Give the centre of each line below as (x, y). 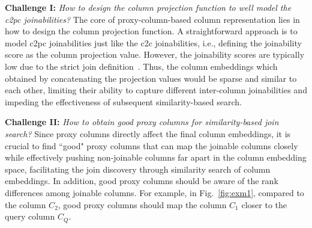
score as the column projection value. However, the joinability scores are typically (155, 54)
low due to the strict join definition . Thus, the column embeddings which (141, 66)
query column (30, 216)
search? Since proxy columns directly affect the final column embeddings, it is (148, 133)
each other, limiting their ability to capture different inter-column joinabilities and (156, 90)
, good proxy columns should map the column (142, 204)
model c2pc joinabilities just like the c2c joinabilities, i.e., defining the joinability (153, 42)
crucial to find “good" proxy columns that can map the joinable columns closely (151, 145)
